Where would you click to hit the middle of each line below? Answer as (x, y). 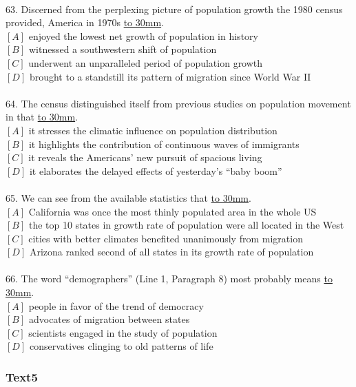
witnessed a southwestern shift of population (123, 49)
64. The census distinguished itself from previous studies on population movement (178, 103)
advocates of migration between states (109, 319)
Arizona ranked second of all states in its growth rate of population (171, 252)
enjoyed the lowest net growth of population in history (143, 35)
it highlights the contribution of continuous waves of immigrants (164, 144)
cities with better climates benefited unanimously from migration (166, 238)
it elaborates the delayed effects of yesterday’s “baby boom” (156, 170)
